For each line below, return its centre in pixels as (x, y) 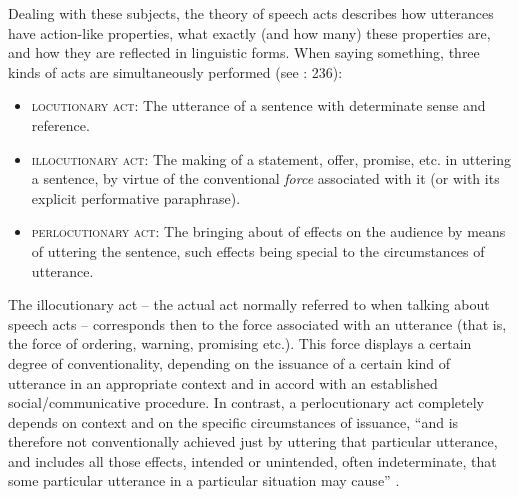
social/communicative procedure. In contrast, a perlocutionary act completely (246, 402)
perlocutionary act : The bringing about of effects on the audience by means (268, 231)
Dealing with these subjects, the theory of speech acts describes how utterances (251, 13)
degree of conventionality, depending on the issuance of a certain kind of (229, 362)
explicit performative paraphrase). (136, 197)
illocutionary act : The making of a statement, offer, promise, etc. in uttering (271, 158)
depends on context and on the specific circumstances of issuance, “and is (233, 421)
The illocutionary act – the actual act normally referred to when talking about (249, 304)
